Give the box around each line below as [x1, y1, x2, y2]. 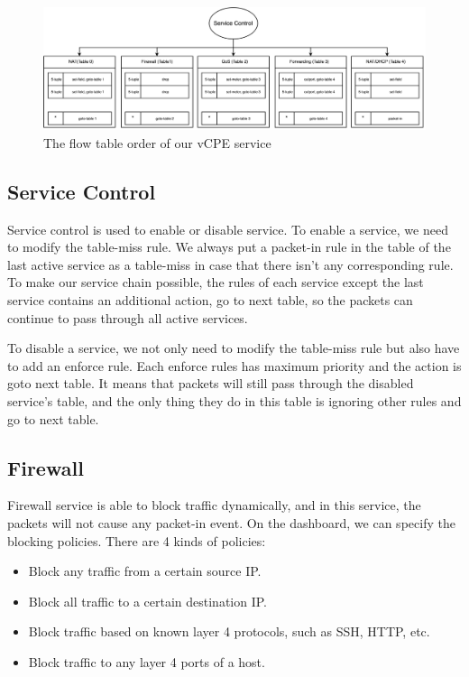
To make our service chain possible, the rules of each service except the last [7, 273, 424, 292]
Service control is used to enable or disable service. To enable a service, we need [7, 219, 448, 238]
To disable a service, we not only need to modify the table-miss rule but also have [7, 338, 460, 357]
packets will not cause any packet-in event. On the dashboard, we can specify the [7, 513, 455, 532]
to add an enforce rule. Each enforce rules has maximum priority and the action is [7, 356, 462, 375]
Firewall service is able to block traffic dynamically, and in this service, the [7, 496, 421, 515]
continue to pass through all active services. [7, 308, 248, 327]
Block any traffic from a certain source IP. [28, 561, 262, 580]
